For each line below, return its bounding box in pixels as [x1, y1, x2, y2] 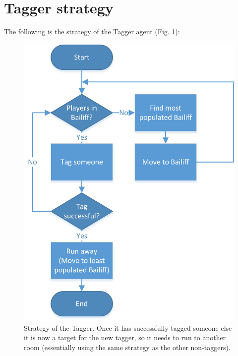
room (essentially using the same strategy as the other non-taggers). [24, 342, 231, 352]
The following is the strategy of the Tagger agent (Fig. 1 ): [4, 26, 180, 37]
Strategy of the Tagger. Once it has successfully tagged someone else [24, 322, 232, 333]
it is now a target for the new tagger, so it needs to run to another [24, 332, 226, 343]
